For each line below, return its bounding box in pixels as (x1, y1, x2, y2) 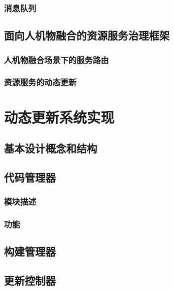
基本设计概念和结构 (4, 141, 97, 156)
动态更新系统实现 (4, 107, 115, 127)
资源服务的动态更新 (4, 76, 77, 88)
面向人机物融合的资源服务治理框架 (4, 28, 170, 43)
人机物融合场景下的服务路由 (4, 53, 109, 66)
